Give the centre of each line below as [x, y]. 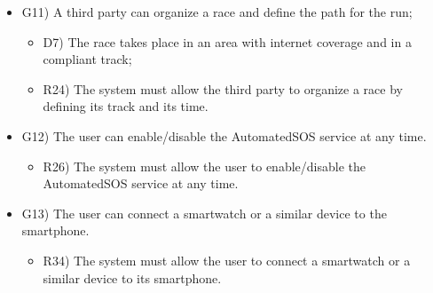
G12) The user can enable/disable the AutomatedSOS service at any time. [224, 135]
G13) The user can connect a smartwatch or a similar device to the [204, 213]
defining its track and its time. [126, 106]
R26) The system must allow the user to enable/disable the [204, 166]
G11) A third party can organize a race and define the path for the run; [217, 12]
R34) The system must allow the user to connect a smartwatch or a [227, 260]
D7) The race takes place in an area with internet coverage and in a [227, 41]
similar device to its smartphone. [132, 277]
